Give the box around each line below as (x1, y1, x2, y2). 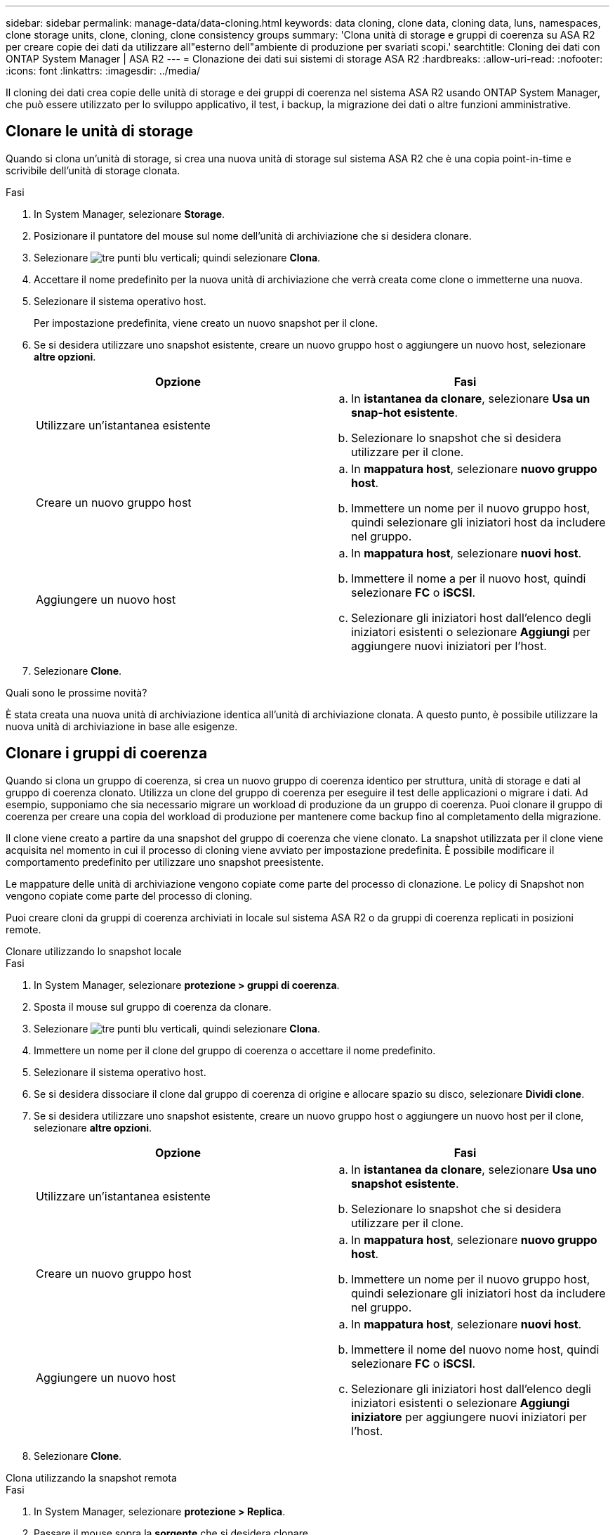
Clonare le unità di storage (6, 122, 194, 141)
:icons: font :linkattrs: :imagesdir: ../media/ (6, 65, 201, 77)
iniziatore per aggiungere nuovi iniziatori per (351, 1409, 587, 1424)
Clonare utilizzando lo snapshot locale (6, 945, 182, 957)
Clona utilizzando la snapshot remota (6, 1471, 177, 1484)
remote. (6, 923, 41, 935)
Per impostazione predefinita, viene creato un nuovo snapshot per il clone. (34, 316, 378, 329)
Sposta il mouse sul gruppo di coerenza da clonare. (34, 1000, 272, 1013)
